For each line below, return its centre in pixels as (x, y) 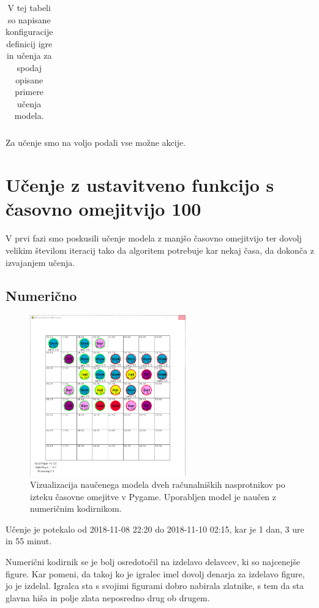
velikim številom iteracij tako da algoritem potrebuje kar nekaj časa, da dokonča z (160, 250)
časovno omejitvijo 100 (103, 209)
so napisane (29, 19)
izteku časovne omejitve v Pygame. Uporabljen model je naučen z (153, 496)
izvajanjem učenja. (40, 262)
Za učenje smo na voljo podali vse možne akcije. (96, 142)
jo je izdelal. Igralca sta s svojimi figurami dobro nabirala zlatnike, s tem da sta (155, 586)
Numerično (41, 295)
